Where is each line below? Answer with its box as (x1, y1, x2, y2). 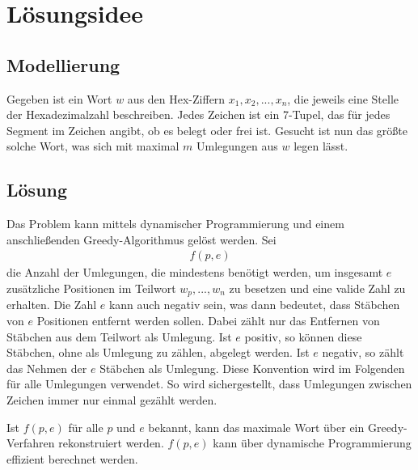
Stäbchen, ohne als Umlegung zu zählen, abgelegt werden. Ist (6, 344, 310, 361)
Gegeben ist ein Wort (6, 90, 112, 107)
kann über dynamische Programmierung (213, 434, 412, 451)
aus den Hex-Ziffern (127, 90, 226, 107)
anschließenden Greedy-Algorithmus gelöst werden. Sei (6, 231, 277, 248)
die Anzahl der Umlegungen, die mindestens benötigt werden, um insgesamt (6, 264, 383, 281)
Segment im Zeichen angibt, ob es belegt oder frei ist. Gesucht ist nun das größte (6, 121, 408, 138)
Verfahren (6, 434, 55, 451)
